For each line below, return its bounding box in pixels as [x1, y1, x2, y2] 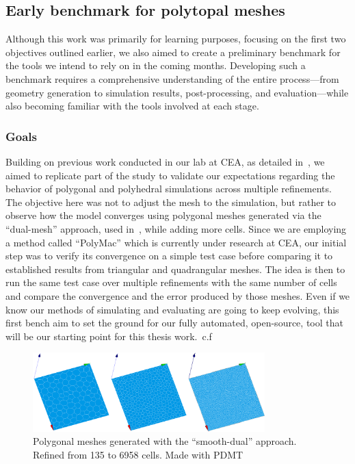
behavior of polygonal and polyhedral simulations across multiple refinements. [5, 181, 332, 196]
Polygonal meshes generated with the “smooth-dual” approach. [33, 434, 297, 448]
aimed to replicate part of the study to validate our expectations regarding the [5, 168, 335, 182]
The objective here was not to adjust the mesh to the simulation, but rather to [5, 194, 337, 209]
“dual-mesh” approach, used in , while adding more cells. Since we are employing [5, 221, 347, 235]
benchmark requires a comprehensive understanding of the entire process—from [5, 71, 339, 86]
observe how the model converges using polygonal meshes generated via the [5, 208, 321, 222]
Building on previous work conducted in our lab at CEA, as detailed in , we [5, 154, 325, 168]
